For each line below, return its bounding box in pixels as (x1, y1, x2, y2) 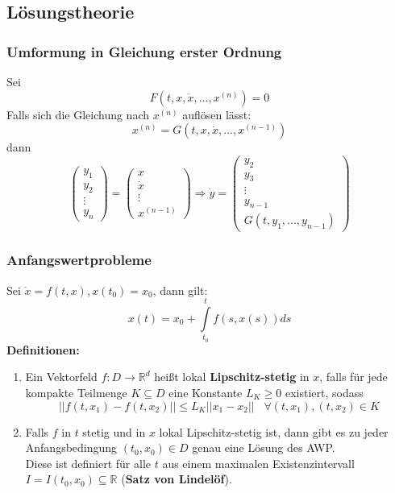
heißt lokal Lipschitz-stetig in (154, 368, 310, 385)
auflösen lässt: (182, 106, 252, 122)
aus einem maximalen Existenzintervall (162, 454, 355, 471)
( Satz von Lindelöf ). (121, 470, 232, 487)
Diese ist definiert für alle (25, 454, 152, 471)
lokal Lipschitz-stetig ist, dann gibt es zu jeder (159, 423, 389, 440)
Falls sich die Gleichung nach (6, 106, 150, 122)
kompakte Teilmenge (25, 383, 127, 400)
